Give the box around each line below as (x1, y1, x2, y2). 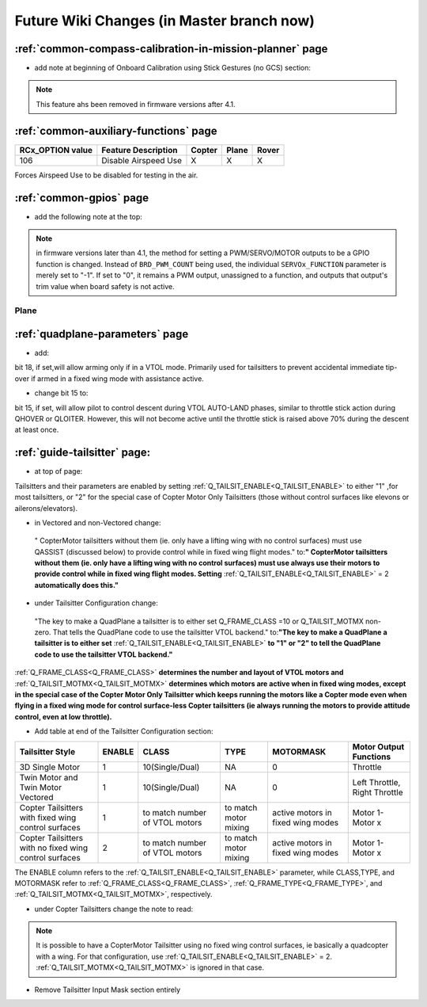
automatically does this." (34, 580, 119, 589)
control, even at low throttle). (14, 711, 112, 721)
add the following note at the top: (34, 212, 142, 221)
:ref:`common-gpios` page (14, 191, 149, 204)
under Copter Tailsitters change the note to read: (34, 904, 194, 914)
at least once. (14, 425, 59, 435)
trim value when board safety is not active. (36, 281, 175, 291)
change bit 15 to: (34, 388, 89, 398)
